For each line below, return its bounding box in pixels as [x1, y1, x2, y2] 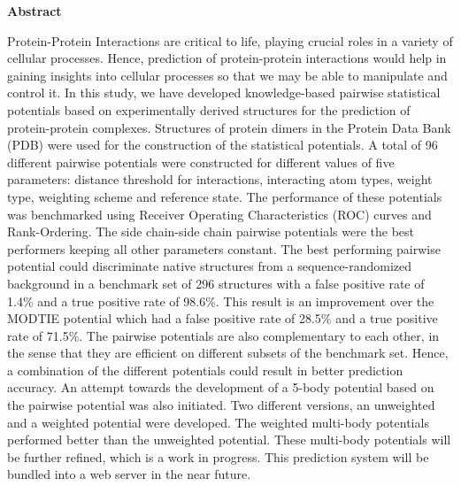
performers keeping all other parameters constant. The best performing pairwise [7, 239, 441, 258]
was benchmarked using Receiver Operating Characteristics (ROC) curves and [7, 204, 432, 223]
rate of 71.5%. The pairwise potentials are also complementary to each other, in [7, 326, 440, 344]
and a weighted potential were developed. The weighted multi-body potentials [7, 413, 429, 431]
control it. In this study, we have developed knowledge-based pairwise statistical [7, 83, 441, 102]
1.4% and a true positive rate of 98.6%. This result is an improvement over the [7, 291, 434, 310]
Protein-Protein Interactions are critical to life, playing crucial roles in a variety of [7, 31, 453, 50]
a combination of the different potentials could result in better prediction [7, 360, 403, 379]
